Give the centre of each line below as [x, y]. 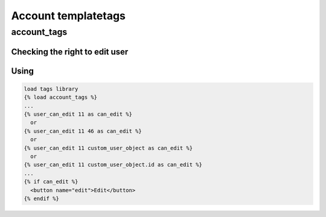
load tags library [51, 89]
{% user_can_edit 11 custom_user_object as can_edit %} [108, 148]
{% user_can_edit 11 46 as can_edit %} [83, 131]
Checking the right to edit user [70, 52]
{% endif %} [42, 198]
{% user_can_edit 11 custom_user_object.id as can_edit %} [113, 165]
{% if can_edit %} [51, 182]
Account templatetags [69, 16]
